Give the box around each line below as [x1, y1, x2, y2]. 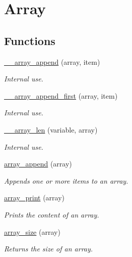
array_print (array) [4, 192, 65, 203]
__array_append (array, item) [4, 56, 100, 67]
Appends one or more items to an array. [4, 175, 128, 186]
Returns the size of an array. [4, 243, 93, 254]
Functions [4, 32, 55, 48]
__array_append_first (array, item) [4, 90, 118, 101]
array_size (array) [4, 226, 60, 237]
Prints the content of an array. [4, 209, 99, 220]
